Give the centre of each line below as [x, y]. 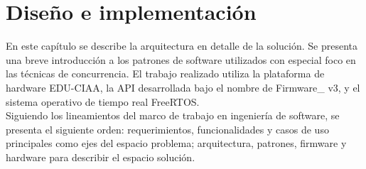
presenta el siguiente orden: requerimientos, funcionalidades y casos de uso [167, 129]
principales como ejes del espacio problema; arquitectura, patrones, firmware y [176, 143]
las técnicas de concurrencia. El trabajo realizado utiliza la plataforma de [165, 73]
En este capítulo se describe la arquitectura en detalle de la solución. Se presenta [182, 46]
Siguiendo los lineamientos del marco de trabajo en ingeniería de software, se [173, 115]
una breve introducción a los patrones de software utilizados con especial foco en [181, 59]
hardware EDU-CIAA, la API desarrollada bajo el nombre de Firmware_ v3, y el [183, 87]
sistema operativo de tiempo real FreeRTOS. [103, 101]
